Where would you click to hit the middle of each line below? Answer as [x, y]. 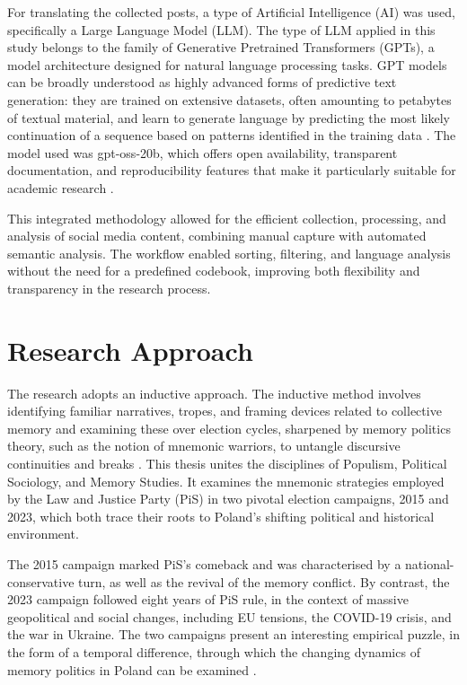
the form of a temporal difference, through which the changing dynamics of [214, 651]
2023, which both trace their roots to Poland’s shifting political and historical [221, 516]
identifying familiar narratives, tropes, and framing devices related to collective [225, 411]
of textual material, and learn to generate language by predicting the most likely [229, 117]
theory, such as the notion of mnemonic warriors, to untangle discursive [204, 446]
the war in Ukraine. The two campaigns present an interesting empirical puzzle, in [234, 634]
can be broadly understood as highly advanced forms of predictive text [202, 82]
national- [430, 563]
